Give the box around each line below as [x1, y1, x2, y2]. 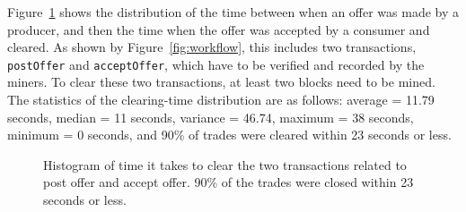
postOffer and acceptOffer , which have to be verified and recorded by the [7, 55, 425, 73]
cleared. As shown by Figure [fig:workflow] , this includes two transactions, [7, 38, 417, 56]
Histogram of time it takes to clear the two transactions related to [43, 155, 407, 174]
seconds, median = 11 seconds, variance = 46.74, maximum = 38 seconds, [7, 107, 414, 126]
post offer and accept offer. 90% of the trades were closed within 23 [43, 173, 414, 191]
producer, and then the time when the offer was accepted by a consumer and [7, 20, 430, 38]
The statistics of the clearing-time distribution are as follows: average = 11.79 [7, 90, 435, 109]
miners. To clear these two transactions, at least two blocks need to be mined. [7, 72, 435, 91]
